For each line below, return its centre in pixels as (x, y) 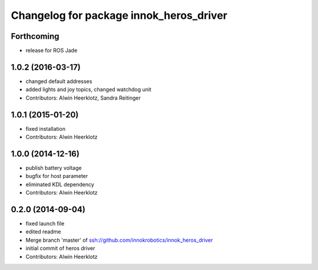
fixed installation (46, 129)
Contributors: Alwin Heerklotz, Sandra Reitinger (83, 98)
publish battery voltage (54, 167)
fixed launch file (45, 223)
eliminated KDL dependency (60, 184)
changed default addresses (59, 81)
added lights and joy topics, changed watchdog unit (88, 90)
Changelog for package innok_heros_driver (119, 15)
